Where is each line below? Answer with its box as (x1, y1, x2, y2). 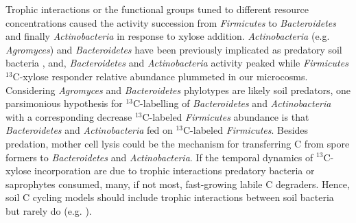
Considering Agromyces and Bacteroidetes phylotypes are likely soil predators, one (5, 82, 351, 97)
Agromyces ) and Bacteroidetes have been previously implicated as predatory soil (5, 42, 342, 56)
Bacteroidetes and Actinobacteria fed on (5, 123, 173, 137)
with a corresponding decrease (5, 109, 132, 124)
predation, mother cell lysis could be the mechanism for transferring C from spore (5, 136, 350, 150)
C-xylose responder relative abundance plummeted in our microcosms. (12, 69, 308, 83)
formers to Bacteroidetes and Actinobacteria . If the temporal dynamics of (5, 150, 313, 164)
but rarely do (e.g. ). (5, 203, 92, 218)
